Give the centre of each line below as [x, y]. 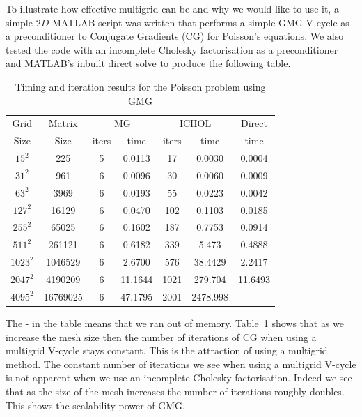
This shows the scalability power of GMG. [95, 405]
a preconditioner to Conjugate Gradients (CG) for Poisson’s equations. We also [175, 36]
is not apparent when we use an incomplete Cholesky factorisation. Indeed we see [179, 378]
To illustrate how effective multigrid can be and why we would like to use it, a [172, 8]
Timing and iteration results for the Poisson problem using [140, 86]
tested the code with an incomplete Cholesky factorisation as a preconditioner [172, 49]
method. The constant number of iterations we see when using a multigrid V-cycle [181, 364]
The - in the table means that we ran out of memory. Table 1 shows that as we [175, 323]
